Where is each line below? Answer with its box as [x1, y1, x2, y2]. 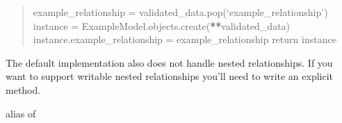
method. [6, 82, 41, 97]
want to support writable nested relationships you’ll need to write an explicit [6, 69, 334, 83]
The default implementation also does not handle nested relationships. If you [6, 55, 333, 69]
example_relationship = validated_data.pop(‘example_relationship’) [33, 5, 328, 19]
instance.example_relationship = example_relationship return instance [33, 32, 336, 47]
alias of [6, 106, 36, 120]
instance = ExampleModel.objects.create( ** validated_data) [33, 18, 291, 33]
